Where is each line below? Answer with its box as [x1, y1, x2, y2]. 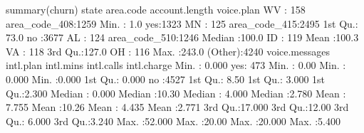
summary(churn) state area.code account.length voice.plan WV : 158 [6, 2, 306, 16]
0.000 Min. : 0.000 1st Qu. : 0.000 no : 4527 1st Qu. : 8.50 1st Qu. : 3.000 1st [6, 71, 326, 86]
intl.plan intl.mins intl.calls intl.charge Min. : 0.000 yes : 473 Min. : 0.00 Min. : [6, 58, 346, 73]
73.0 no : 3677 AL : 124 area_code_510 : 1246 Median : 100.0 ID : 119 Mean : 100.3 [6, 30, 359, 45]
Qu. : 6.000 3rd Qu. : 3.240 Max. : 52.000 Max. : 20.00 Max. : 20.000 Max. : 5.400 [6, 113, 341, 128]
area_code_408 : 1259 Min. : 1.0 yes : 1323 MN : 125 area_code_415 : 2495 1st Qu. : [6, 16, 358, 31]
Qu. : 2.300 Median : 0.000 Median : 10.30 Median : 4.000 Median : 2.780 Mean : [6, 85, 346, 100]
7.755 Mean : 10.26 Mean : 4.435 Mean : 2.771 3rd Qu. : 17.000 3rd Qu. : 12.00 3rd [6, 100, 349, 115]
